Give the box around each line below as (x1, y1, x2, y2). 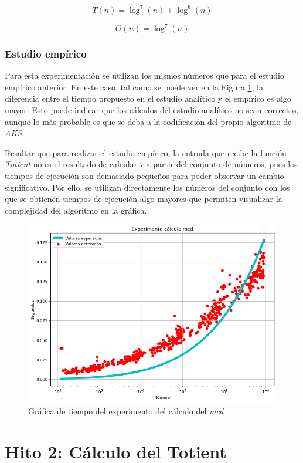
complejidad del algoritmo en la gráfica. (5, 204, 147, 216)
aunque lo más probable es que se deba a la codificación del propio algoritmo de (5, 115, 292, 127)
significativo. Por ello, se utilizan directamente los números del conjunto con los (5, 181, 290, 193)
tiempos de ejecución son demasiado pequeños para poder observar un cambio (5, 169, 284, 181)
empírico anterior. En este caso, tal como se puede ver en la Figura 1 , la (5, 80, 263, 93)
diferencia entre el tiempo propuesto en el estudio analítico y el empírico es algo (5, 92, 291, 104)
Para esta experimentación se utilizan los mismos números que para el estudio (5, 69, 284, 82)
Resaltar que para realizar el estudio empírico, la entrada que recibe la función (5, 146, 287, 158)
